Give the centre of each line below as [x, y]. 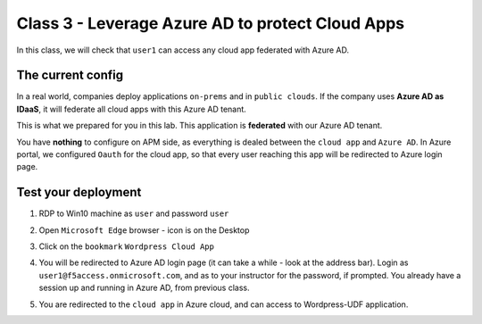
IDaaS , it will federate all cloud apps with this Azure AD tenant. [132, 109]
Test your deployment [79, 192]
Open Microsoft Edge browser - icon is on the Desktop [144, 230]
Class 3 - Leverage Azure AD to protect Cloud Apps [211, 23]
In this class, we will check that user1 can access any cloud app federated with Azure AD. [183, 50]
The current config [70, 75]
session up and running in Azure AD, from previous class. [144, 288]
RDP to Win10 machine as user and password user [134, 213]
